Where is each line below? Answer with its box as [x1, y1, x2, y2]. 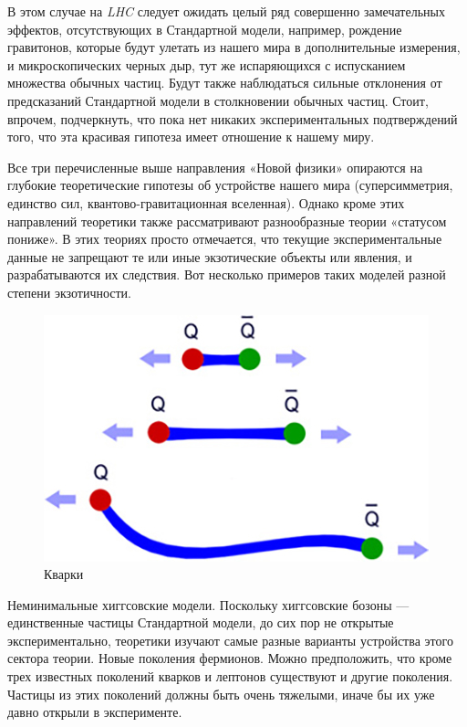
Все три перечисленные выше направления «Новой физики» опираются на [7, 157, 423, 176]
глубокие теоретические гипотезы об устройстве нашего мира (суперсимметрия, [7, 175, 453, 195]
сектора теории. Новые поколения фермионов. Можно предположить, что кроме [7, 648, 452, 668]
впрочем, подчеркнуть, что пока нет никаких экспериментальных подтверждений [7, 109, 458, 128]
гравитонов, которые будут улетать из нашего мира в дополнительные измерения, [7, 37, 461, 57]
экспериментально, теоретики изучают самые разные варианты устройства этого [7, 630, 453, 649]
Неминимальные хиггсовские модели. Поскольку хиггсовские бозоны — [7, 595, 410, 614]
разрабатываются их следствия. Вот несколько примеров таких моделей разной [7, 265, 446, 284]
